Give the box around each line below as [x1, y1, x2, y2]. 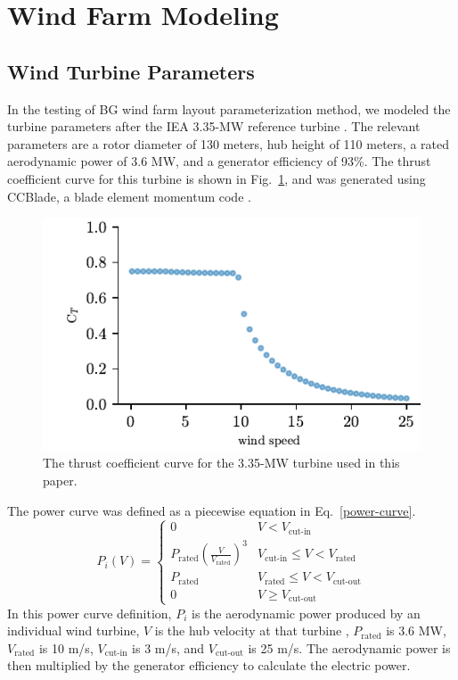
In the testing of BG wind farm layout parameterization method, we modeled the [7, 99, 451, 118]
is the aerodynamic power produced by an [192, 603, 421, 622]
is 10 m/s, [38, 638, 94, 657]
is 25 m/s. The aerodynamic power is [248, 638, 451, 657]
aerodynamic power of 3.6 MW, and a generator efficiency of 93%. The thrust [7, 152, 431, 170]
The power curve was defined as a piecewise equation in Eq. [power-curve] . [7, 501, 416, 519]
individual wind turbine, [7, 621, 140, 640]
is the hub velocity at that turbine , [154, 621, 349, 640]
